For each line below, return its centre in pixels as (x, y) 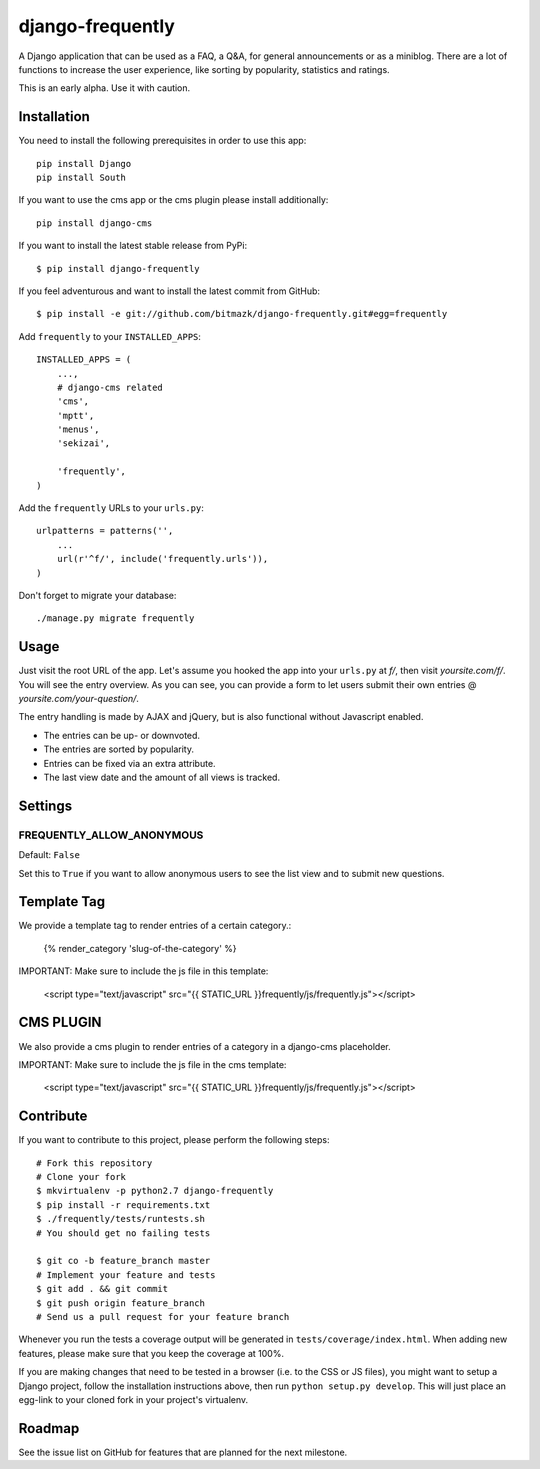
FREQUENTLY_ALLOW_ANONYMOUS (111, 835)
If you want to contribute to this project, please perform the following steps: (174, 1140)
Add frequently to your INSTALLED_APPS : (110, 336)
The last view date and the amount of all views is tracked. (161, 777)
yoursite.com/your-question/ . (79, 699)
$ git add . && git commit (102, 1289)
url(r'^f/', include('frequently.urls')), (162, 559)
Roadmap (49, 1428)
